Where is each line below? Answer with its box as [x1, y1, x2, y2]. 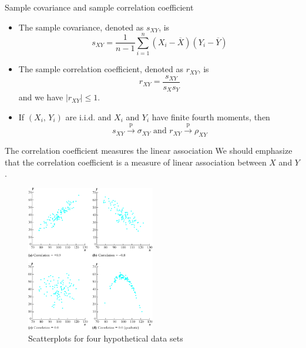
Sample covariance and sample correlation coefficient [5, 1, 194, 13]
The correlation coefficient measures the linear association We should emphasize [5, 144, 292, 157]
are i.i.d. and [65, 111, 112, 123]
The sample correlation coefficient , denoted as [18, 63, 184, 75]
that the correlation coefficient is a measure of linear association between [5, 156, 267, 168]
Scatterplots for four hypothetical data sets [28, 332, 183, 344]
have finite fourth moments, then [152, 111, 270, 123]
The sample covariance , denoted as [18, 21, 144, 33]
